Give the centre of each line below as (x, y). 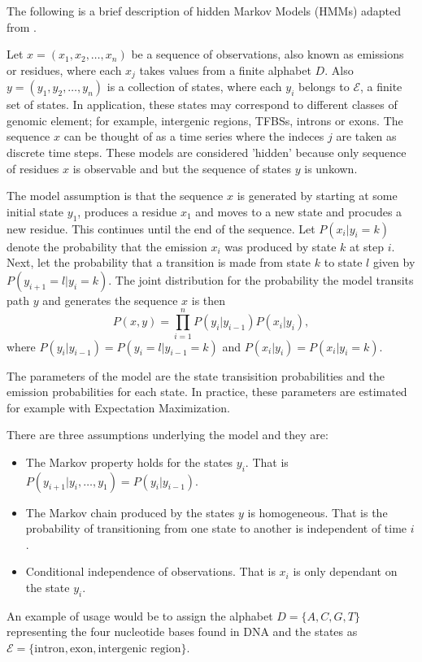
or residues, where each (64, 70)
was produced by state (281, 246)
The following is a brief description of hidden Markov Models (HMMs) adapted (204, 11)
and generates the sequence (110, 300)
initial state (35, 211)
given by (394, 262)
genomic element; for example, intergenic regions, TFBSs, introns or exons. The (205, 120)
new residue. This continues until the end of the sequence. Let (161, 228)
